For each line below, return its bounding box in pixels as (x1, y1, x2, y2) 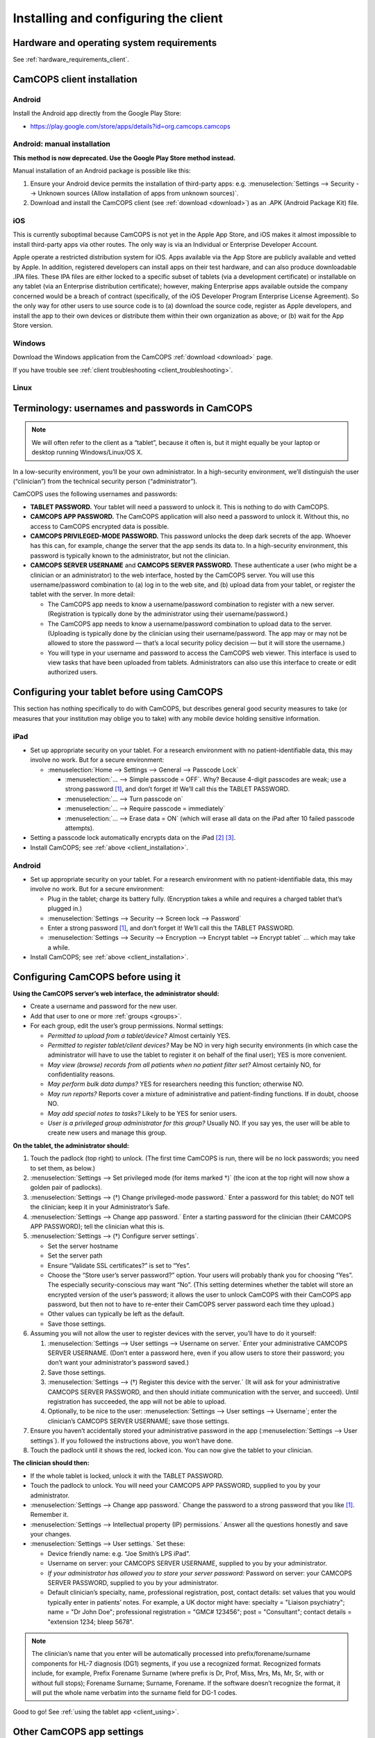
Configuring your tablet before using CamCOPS (12, 686, 224, 698)
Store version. (12, 320, 53, 330)
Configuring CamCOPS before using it (12, 970, 181, 983)
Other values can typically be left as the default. (47, 1310, 185, 1318)
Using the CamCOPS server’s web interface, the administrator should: (12, 989, 219, 998)
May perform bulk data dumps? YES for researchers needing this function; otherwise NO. (47, 1080, 304, 1088)
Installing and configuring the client (12, 10, 224, 26)
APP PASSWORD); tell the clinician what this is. (30, 1222, 165, 1231)
